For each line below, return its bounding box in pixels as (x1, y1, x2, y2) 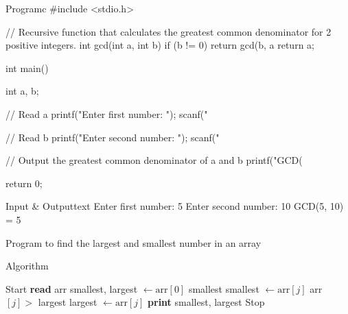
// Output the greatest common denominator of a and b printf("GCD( (5, 153, 303, 167)
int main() (5, 60, 49, 75)
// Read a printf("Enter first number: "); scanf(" (5, 106, 208, 121)
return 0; (5, 176, 43, 190)
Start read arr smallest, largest (5, 281, 138, 295)
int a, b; (5, 84, 39, 98)
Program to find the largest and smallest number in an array (5, 235, 262, 250)
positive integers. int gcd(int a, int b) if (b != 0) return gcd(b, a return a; (5, 38, 314, 52)
